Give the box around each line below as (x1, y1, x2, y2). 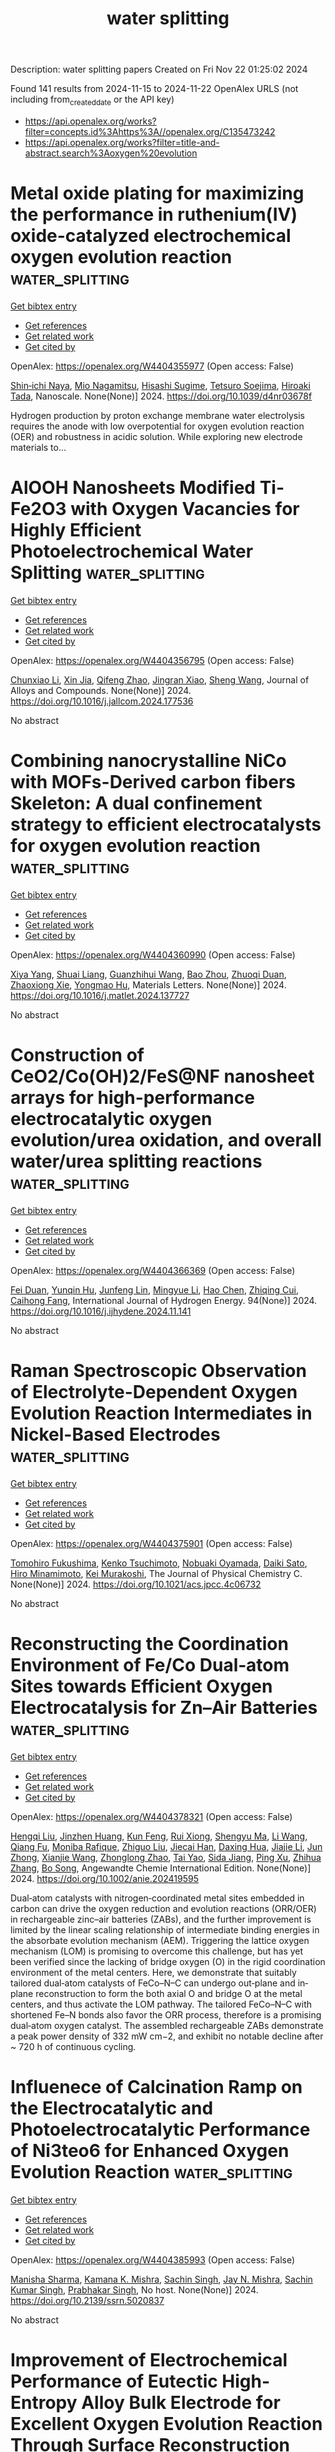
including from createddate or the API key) (10, 93, 175, 107)
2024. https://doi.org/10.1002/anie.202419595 (10, 1872, 199, 1884)
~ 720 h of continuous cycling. (10, 2040, 137, 2052)
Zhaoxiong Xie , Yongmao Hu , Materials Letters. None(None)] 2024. (10, 978, 287, 991)
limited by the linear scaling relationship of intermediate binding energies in (10, 1923, 320, 1936)
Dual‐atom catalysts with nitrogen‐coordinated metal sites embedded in (10, 1892, 305, 1904)
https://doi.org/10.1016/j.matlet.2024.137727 (10, 989, 190, 1001)
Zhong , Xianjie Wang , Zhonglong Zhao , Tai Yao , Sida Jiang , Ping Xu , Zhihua (10, 1851, 322, 1863)
